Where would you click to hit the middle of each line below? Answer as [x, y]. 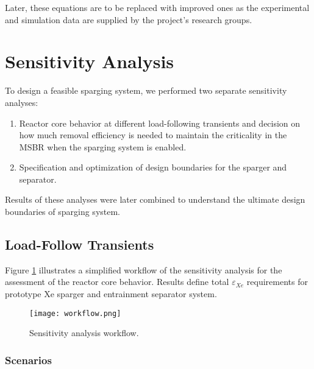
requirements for [277, 282]
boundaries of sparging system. [63, 212]
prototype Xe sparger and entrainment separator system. [111, 294]
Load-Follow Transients [80, 244]
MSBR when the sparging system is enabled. [103, 146]
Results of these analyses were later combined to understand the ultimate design [155, 199]
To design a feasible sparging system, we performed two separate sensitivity [146, 90]
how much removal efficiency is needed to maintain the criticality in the [153, 135]
